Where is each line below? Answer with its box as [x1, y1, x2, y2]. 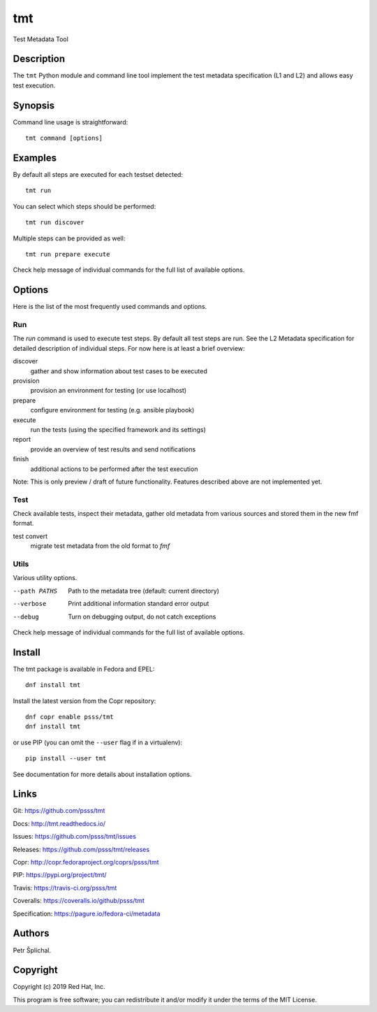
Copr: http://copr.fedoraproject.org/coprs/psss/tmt [13, 858, 160, 867]
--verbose [13, 600, 47, 608]
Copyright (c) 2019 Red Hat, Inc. [13, 983, 105, 991]
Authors [13, 927, 50, 939]
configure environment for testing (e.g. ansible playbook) [30, 406, 195, 414]
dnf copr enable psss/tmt [25, 713, 114, 721]
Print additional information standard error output [68, 600, 209, 608]
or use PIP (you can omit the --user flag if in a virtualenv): [13, 738, 183, 746]
